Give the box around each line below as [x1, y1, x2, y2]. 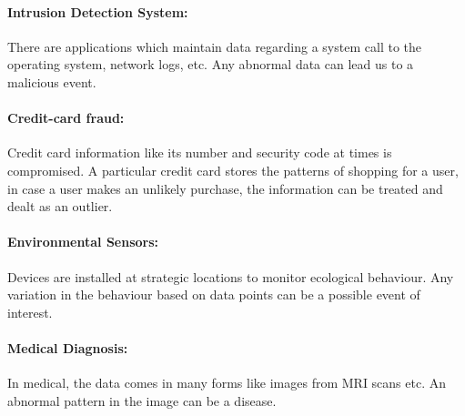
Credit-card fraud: [7, 108, 125, 127]
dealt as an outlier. [7, 197, 113, 216]
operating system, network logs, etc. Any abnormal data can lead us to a [7, 55, 414, 74]
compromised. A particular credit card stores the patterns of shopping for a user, [7, 160, 459, 179]
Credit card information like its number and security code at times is [7, 143, 392, 162]
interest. [7, 302, 53, 321]
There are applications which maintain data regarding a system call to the [7, 36, 421, 56]
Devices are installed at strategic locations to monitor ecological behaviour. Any [7, 267, 454, 286]
